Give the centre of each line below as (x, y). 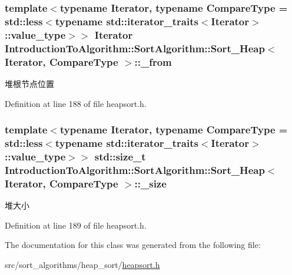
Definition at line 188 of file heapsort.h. (76, 103)
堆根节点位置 (29, 83)
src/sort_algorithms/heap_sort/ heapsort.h (82, 264)
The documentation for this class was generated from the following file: (133, 245)
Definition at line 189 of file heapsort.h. (76, 225)
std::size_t (120, 156)
